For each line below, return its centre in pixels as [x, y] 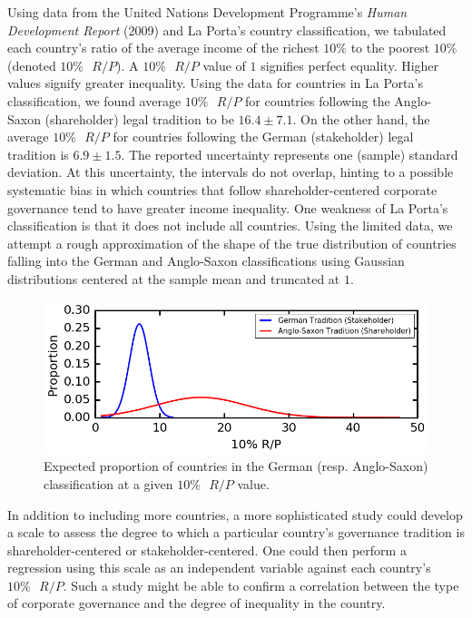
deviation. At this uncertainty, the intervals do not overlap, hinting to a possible [231, 172]
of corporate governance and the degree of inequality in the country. [197, 603]
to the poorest [390, 48]
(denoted [32, 65]
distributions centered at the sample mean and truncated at [174, 278]
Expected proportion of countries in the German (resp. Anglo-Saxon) [236, 466]
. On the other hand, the [361, 118]
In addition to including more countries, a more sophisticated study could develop [235, 514]
